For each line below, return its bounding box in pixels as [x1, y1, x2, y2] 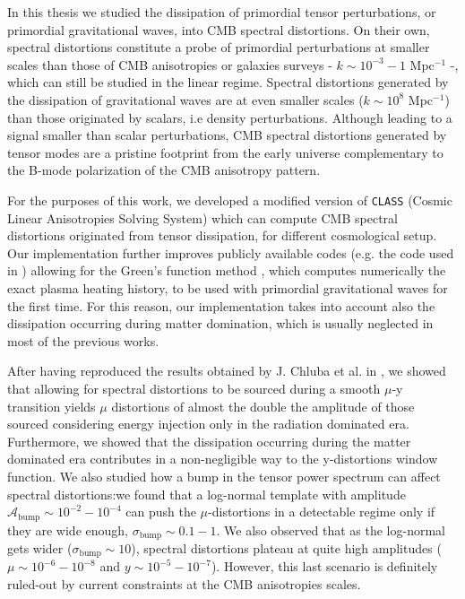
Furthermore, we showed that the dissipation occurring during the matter [7, 431, 411, 450]
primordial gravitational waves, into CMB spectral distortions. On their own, [7, 20, 430, 39]
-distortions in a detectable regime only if [208, 502, 435, 521]
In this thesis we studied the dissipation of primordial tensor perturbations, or [7, 3, 436, 21]
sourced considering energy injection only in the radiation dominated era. [7, 414, 409, 433]
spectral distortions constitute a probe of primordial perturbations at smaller [7, 38, 430, 56]
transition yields [7, 396, 96, 415]
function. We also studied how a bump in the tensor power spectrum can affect [7, 466, 441, 485]
